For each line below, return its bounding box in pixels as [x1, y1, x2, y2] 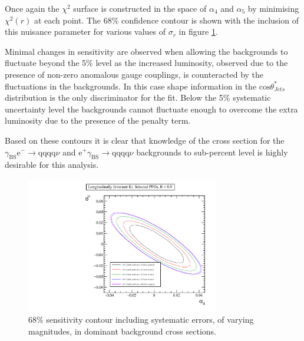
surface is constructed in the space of [73, 2, 207, 14]
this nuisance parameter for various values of [5, 25, 166, 38]
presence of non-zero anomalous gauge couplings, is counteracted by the [5, 68, 264, 80]
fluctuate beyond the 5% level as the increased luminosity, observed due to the [5, 57, 288, 69]
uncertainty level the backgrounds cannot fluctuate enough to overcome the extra [5, 102, 298, 115]
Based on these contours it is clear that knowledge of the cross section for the [5, 134, 285, 146]
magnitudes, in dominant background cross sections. [28, 325, 216, 337]
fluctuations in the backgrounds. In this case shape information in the [5, 80, 257, 92]
